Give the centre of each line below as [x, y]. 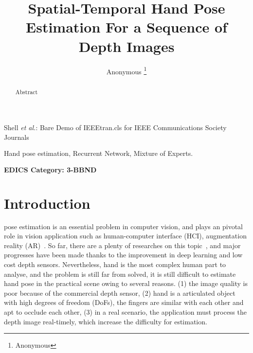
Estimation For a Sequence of [126, 27]
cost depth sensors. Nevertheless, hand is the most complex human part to [115, 264]
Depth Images [126, 46]
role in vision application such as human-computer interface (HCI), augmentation [125, 236]
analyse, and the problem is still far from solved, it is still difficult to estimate [120, 274]
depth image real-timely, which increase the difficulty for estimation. [106, 321]
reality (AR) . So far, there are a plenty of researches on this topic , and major [122, 245]
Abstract [27, 92]
